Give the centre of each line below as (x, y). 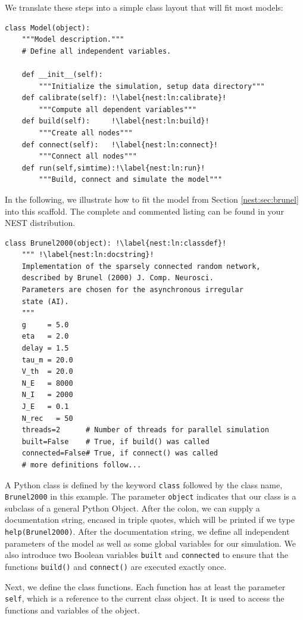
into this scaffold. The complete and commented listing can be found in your (144, 211)
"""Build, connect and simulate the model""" (131, 180)
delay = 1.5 (45, 348)
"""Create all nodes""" (86, 133)
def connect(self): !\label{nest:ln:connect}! (120, 145)
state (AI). (45, 301)
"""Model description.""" (73, 40)
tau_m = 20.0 (47, 360)
